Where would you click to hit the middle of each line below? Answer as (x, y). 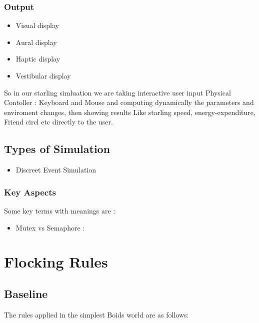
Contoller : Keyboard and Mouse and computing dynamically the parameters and (129, 102)
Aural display (36, 42)
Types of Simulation (57, 149)
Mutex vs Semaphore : (50, 227)
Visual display (37, 25)
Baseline (26, 293)
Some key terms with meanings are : (60, 210)
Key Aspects (30, 192)
